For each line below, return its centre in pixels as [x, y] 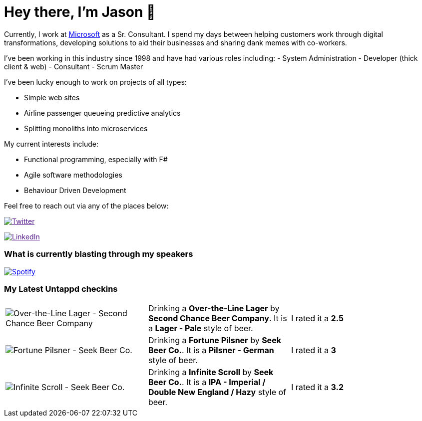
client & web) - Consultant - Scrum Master [74, 66]
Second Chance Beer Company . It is [217, 318]
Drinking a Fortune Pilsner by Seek [214, 340]
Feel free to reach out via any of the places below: [86, 206]
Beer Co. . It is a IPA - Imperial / [207, 382]
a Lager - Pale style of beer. [201, 328]
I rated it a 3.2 [317, 387]
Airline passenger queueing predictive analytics [102, 113]
